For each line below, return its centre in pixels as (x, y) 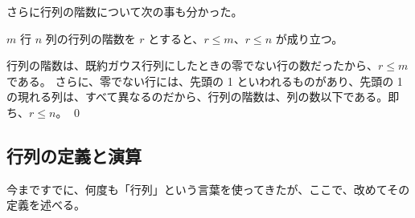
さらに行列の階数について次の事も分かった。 (125, 11)
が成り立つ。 (309, 38)
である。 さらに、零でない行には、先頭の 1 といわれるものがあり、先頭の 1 (205, 81)
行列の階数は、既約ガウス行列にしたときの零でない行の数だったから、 (192, 65)
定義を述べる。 (46, 205)
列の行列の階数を (90, 38)
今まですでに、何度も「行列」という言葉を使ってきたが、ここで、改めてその (208, 189)
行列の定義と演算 (74, 155)
